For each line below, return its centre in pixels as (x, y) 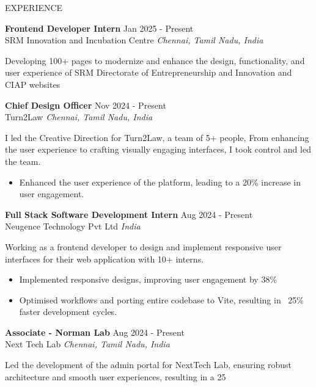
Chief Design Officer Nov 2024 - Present (86, 105)
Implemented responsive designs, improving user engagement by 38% (148, 279)
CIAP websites (33, 84)
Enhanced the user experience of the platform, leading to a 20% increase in (160, 182)
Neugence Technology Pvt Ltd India (73, 226)
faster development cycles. (68, 312)
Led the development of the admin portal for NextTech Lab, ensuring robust (148, 365)
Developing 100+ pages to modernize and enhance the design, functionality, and (155, 60)
